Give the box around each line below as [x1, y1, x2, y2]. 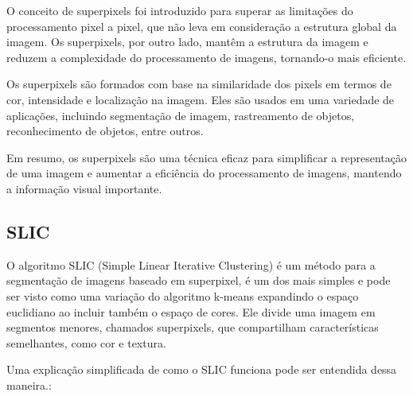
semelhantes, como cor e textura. [6, 334, 166, 351]
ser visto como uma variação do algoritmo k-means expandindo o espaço [6, 287, 359, 304]
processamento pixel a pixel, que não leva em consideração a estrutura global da [6, 17, 397, 34]
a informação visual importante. [6, 180, 162, 196]
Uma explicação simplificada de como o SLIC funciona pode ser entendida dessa [6, 361, 397, 378]
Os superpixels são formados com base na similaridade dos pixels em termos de [6, 76, 392, 92]
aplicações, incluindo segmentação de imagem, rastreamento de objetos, [6, 107, 355, 123]
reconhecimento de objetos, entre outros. [6, 122, 204, 139]
